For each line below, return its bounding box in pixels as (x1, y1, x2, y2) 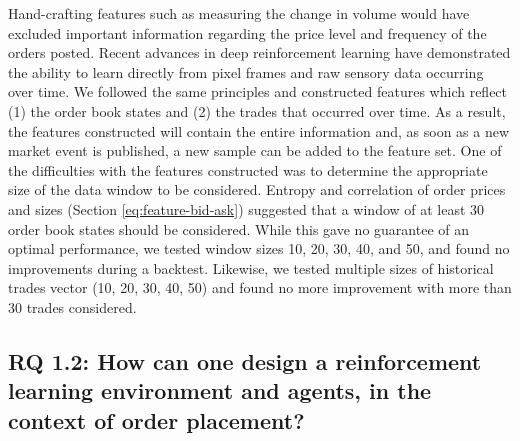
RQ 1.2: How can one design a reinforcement (8, 345, 482, 376)
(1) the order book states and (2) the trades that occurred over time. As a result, (8, 100, 506, 121)
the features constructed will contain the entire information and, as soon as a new (8, 120, 510, 141)
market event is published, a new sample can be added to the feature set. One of (8, 140, 502, 161)
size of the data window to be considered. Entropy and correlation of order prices (8, 179, 506, 200)
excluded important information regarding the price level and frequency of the (8, 22, 487, 43)
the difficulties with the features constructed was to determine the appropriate (8, 159, 488, 180)
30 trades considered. (8, 296, 137, 317)
